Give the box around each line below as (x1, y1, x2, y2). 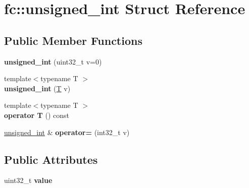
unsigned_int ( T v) (4, 83, 71, 93)
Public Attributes (4, 151, 98, 167)
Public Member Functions (4, 32, 142, 48)
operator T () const (4, 109, 69, 120)
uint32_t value (4, 175, 53, 185)
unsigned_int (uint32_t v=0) (4, 56, 102, 67)
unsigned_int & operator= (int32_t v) (4, 127, 130, 137)
